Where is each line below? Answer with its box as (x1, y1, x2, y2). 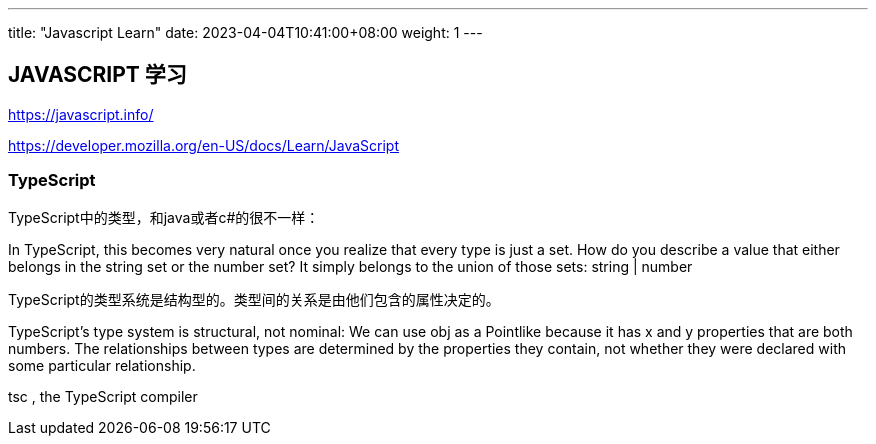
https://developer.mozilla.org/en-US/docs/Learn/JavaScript (8, 136, 399, 154)
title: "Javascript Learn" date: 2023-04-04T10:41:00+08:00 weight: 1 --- (8, 24, 483, 41)
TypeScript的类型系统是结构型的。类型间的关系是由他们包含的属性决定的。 (8, 290, 500, 308)
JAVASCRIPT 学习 (8, 62, 187, 88)
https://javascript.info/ (8, 105, 154, 123)
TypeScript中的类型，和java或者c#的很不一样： (8, 208, 320, 226)
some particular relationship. (8, 356, 196, 374)
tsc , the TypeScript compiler (8, 387, 198, 405)
